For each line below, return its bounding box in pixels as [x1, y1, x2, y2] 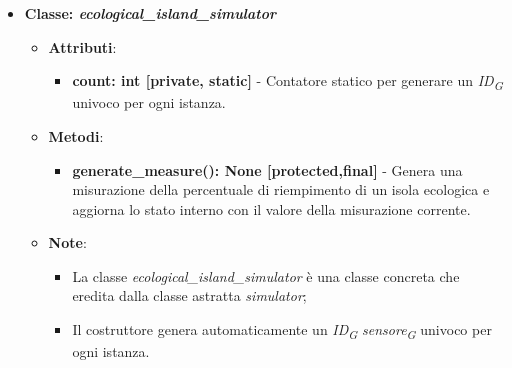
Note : [48, 232, 87, 253]
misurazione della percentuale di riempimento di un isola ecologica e [72, 179, 490, 200]
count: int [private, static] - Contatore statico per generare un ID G [72, 70, 503, 93]
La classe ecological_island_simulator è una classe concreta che [72, 265, 460, 286]
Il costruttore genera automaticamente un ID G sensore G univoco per [72, 319, 492, 342]
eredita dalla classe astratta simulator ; [72, 285, 307, 306]
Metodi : [48, 125, 104, 146]
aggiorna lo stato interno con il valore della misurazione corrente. [72, 198, 471, 219]
